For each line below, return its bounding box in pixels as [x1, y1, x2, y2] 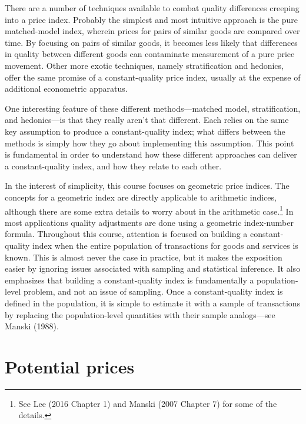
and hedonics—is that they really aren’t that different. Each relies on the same [5, 113, 289, 126]
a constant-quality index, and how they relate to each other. [5, 159, 222, 172]
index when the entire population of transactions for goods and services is [32, 239, 298, 251]
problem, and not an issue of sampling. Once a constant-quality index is [23, 285, 283, 298]
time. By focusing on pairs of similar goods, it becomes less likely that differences [5, 36, 298, 48]
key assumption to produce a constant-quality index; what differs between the [5, 125, 285, 137]
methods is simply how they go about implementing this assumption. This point [5, 136, 294, 149]
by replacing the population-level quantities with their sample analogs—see [5, 308, 275, 320]
